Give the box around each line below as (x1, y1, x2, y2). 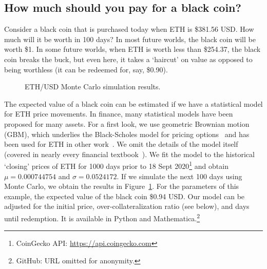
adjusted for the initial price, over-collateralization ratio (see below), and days (4, 201, 250, 212)
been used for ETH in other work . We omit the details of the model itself (4, 139, 238, 149)
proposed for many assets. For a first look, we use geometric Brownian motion (4, 118, 250, 129)
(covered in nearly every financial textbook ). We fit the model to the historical (4, 148, 255, 159)
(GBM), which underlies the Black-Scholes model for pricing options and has (4, 128, 250, 139)
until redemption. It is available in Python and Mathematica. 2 (4, 211, 200, 223)
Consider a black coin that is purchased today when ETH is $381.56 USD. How (4, 24, 254, 34)
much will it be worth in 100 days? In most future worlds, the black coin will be (4, 33, 256, 44)
